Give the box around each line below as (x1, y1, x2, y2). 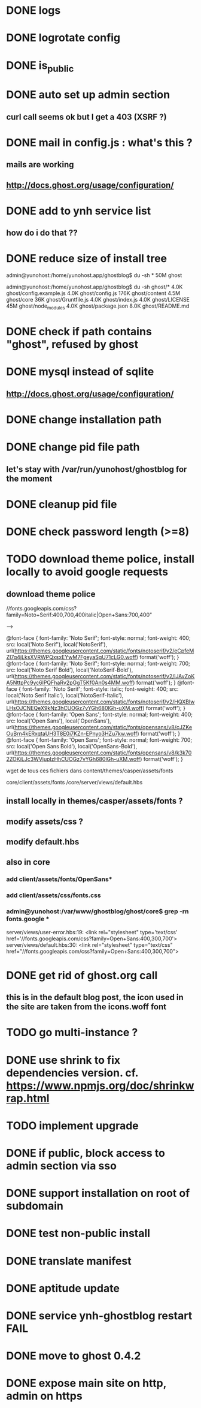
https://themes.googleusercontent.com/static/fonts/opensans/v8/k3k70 (14, 749, 192, 756)
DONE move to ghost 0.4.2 (6, 1349, 141, 1363)
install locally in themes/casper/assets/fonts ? (6, 796, 183, 807)
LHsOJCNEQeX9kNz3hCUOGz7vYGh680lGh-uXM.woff (6, 704, 143, 711)
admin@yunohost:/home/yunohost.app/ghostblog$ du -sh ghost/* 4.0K (6, 283, 183, 291)
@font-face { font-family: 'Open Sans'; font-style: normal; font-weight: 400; (6, 711, 193, 718)
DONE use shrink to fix (6, 1053, 121, 1067)
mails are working (6, 160, 74, 170)
